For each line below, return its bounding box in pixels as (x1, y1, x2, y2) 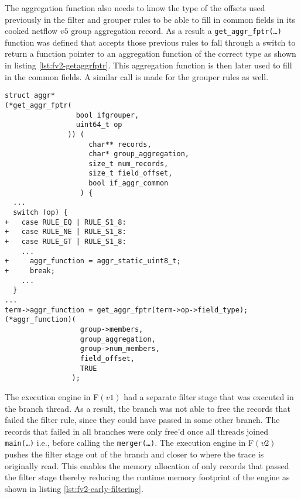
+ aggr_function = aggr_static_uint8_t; (5, 257, 181, 266)
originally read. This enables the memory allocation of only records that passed (5, 459, 289, 472)
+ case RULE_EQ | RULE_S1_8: (5, 218, 126, 226)
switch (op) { (13, 208, 68, 217)
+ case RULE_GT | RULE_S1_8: (5, 238, 126, 246)
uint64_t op (76, 121, 122, 129)
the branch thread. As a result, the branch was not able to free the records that (5, 402, 290, 414)
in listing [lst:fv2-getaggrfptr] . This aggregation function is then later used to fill (5, 59, 292, 71)
